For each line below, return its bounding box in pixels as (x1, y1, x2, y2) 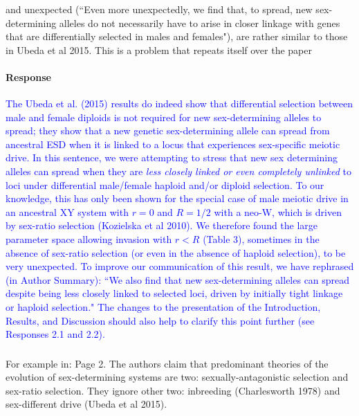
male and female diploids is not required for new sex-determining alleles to (6, 109, 322, 124)
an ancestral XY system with (6, 204, 129, 219)
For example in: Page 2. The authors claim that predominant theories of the (6, 356, 329, 370)
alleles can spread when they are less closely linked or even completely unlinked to (6, 164, 351, 179)
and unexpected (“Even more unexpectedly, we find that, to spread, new (6, 1, 313, 16)
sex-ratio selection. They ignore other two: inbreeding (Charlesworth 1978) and (6, 383, 340, 397)
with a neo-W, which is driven (214, 204, 342, 219)
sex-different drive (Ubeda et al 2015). (6, 397, 167, 411)
